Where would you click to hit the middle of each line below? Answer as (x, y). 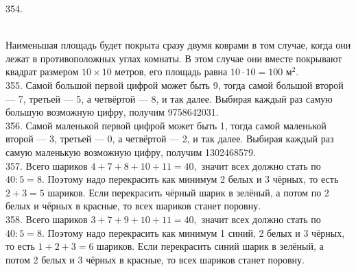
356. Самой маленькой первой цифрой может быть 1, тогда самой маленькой (166, 125)
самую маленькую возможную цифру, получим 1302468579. (131, 152)
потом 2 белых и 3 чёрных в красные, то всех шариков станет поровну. (155, 259)
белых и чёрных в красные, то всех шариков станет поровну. (133, 206)
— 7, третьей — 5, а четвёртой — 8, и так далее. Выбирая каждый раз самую (169, 98)
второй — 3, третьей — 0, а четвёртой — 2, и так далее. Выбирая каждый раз (170, 139)
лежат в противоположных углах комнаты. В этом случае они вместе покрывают (174, 58)
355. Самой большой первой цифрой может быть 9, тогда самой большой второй (175, 85)
